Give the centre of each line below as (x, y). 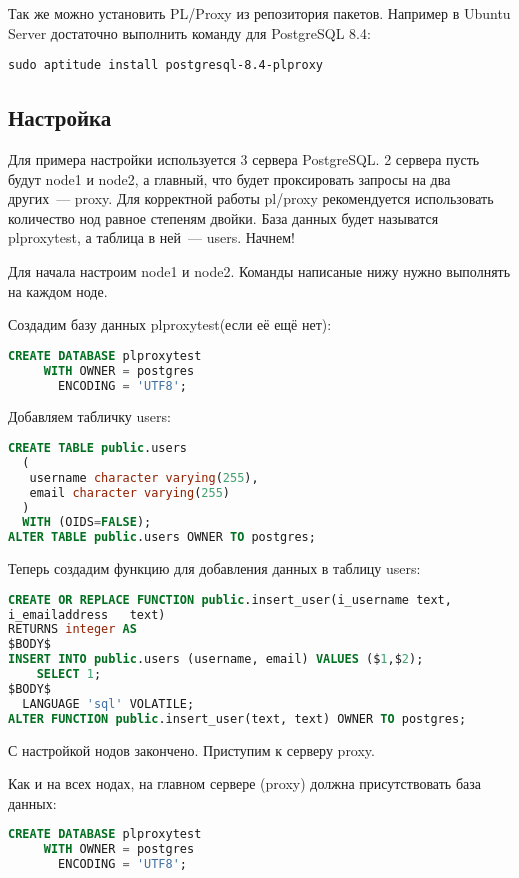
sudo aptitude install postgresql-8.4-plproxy (165, 65)
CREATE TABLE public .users (97, 448)
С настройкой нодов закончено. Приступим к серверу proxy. (191, 749)
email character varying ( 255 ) (129, 492)
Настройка (60, 117)
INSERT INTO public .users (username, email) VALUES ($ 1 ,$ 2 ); (216, 659)
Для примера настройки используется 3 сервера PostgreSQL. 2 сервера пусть (244, 159)
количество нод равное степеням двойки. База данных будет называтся (223, 217)
